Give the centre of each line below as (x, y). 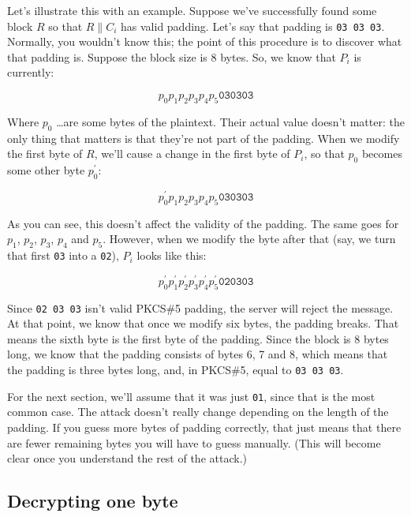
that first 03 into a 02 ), (63, 255)
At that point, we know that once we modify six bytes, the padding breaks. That (203, 323)
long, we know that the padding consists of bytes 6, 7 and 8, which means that (198, 354)
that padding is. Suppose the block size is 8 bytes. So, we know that (172, 56)
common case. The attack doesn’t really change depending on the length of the (198, 412)
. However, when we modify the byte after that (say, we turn (249, 239)
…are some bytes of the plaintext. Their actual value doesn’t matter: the (230, 121)
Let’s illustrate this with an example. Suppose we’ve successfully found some (192, 10)
